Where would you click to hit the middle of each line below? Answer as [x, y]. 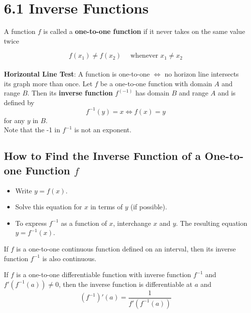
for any [15, 120]
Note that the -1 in [32, 130]
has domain [152, 93]
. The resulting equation [212, 223]
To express [31, 223]
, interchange [132, 223]
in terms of [106, 207]
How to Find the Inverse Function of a [103, 156]
